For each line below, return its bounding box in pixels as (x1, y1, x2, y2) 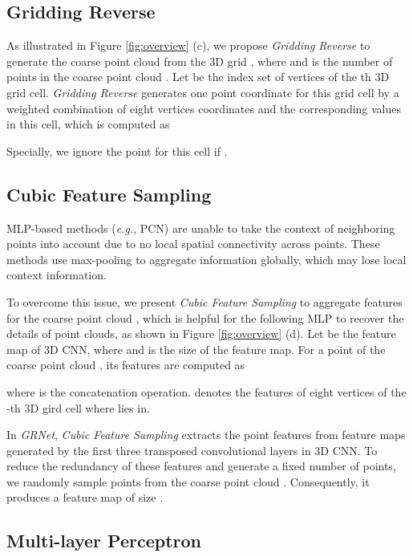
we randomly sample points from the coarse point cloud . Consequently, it (6, 473, 370, 490)
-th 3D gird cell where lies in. (6, 399, 150, 416)
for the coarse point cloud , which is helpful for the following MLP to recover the (6, 309, 404, 326)
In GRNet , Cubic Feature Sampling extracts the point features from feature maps (6, 426, 406, 443)
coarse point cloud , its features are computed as (6, 356, 245, 373)
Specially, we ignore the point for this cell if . (6, 142, 228, 159)
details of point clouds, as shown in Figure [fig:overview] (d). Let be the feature (6, 325, 396, 342)
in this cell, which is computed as (6, 116, 170, 132)
